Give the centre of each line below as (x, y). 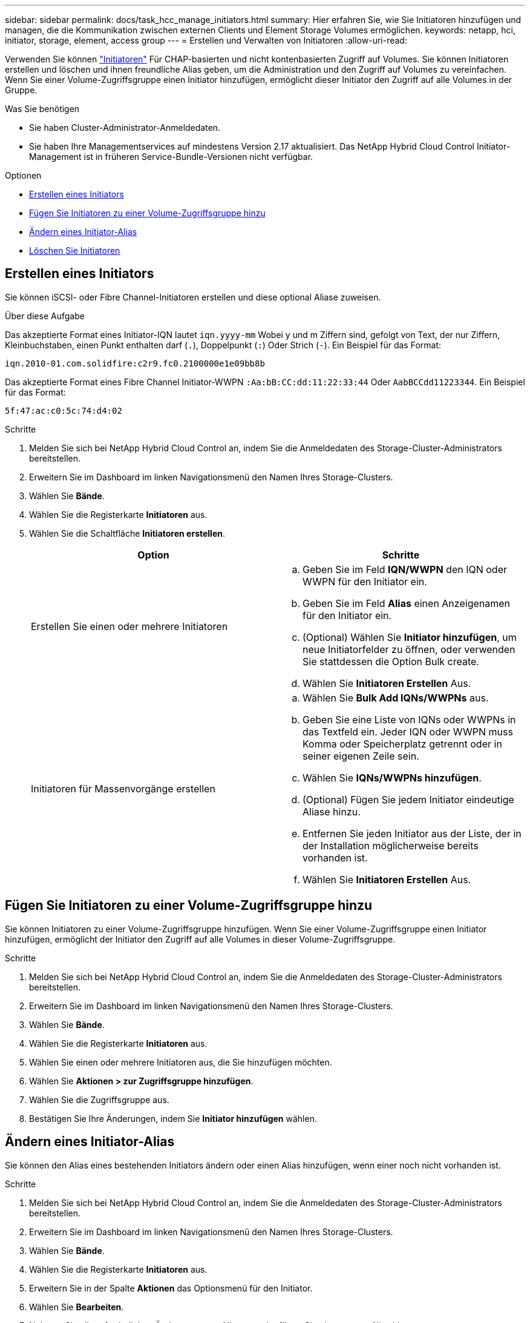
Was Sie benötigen (42, 109)
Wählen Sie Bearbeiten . (77, 1307)
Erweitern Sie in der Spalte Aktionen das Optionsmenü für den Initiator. (171, 1288)
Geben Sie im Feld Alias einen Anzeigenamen (406, 603)
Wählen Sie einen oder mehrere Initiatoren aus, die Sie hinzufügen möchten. (181, 1062)
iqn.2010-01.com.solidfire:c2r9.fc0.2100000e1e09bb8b (135, 363)
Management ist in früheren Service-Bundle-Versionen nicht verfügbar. (171, 157)
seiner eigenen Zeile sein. (361, 756)
